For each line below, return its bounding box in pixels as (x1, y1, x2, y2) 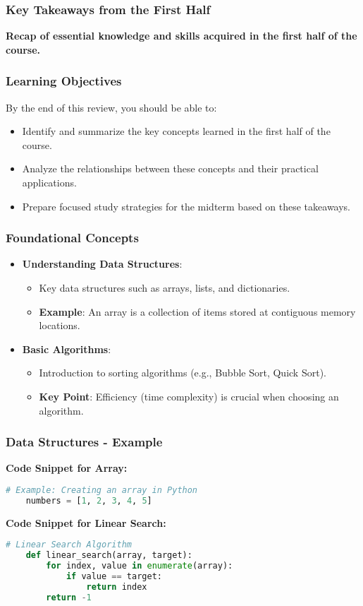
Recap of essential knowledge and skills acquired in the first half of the (6, 28, 357, 43)
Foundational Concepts (6, 229, 139, 246)
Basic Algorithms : (22, 341, 111, 356)
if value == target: (66, 571, 162, 581)
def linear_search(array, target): (25, 550, 192, 561)
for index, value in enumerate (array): (46, 561, 233, 571)
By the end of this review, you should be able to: (6, 100, 217, 114)
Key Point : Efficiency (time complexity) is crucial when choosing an (39, 388, 339, 403)
